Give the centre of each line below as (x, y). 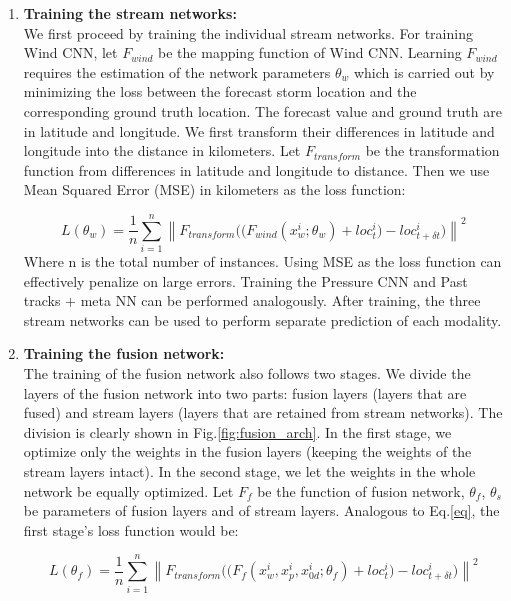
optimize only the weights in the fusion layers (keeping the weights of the (247, 451)
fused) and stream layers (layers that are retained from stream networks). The (263, 412)
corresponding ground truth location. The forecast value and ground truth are (262, 110)
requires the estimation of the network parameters (177, 71)
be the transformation (432, 150)
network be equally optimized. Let (128, 490)
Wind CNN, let (70, 52)
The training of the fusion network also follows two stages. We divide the (247, 373)
